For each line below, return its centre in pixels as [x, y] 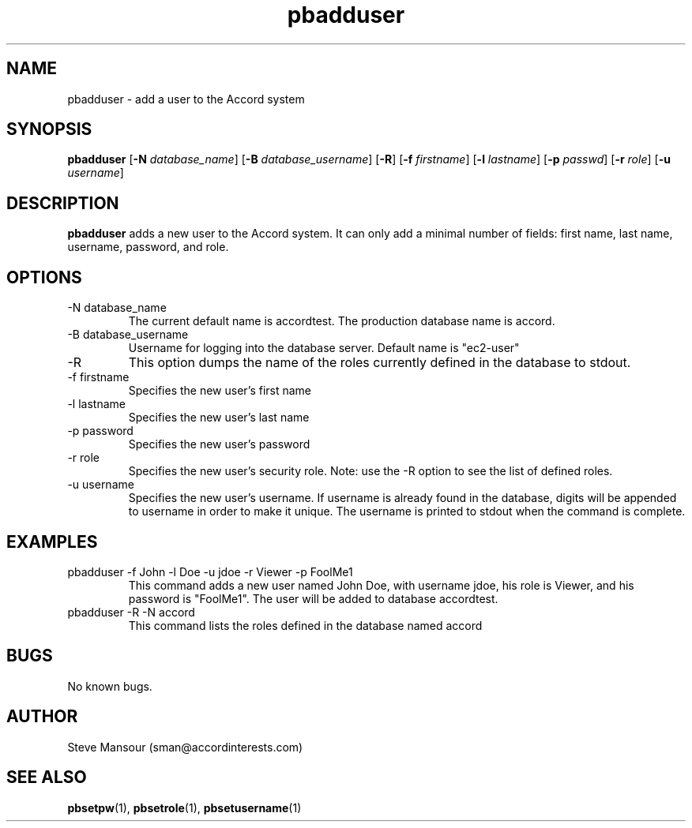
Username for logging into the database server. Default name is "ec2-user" [324, 348]
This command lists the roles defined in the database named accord [305, 625]
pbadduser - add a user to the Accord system [186, 99]
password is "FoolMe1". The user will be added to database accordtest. [313, 598]
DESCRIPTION [63, 203]
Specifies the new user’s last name [219, 418]
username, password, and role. [148, 247]
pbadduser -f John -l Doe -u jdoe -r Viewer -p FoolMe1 [210, 571]
